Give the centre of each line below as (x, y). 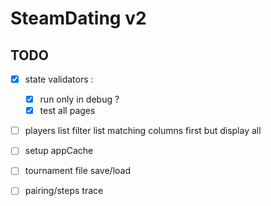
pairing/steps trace (64, 191)
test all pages (67, 111)
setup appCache (59, 151)
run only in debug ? (79, 99)
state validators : (59, 79)
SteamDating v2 (78, 18)
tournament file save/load (77, 171)
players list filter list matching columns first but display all (143, 131)
